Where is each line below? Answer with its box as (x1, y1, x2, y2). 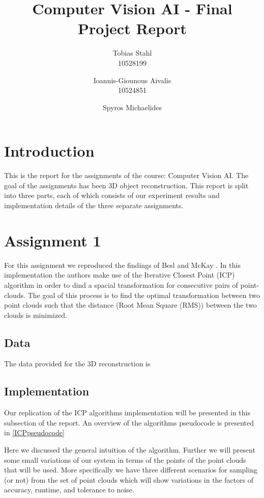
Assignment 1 (4, 230, 101, 251)
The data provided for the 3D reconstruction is (4, 358, 151, 369)
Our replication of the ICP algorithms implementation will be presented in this (4, 407, 250, 418)
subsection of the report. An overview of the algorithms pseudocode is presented (4, 417, 254, 428)
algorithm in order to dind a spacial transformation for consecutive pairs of (4, 279, 238, 290)
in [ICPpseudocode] (4, 427, 65, 438)
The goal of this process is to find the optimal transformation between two (27, 289, 260, 300)
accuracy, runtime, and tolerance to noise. (4, 484, 134, 495)
